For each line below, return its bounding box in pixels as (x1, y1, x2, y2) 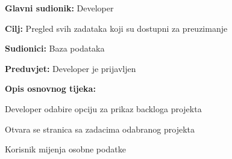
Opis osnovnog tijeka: (5, 82, 96, 95)
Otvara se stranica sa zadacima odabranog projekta (5, 122, 195, 135)
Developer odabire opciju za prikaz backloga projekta (5, 102, 202, 115)
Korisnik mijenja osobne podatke (5, 143, 126, 155)
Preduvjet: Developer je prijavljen (5, 62, 136, 74)
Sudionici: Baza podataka (5, 42, 105, 55)
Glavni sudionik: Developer (5, 2, 114, 14)
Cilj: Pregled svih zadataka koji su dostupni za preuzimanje (5, 22, 228, 34)
